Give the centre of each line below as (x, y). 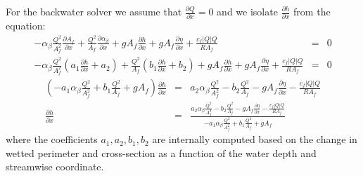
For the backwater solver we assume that (94, 11)
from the (312, 11)
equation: (26, 26)
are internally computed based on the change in (255, 139)
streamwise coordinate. (55, 167)
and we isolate (247, 11)
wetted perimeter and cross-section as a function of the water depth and (161, 153)
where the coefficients (52, 139)
